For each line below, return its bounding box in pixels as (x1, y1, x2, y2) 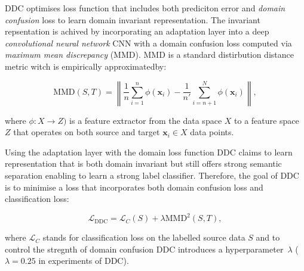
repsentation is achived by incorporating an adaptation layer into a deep (5, 25, 269, 38)
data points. (190, 126, 234, 138)
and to (256, 231, 280, 244)
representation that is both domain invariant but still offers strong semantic (5, 157, 282, 170)
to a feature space (234, 114, 299, 126)
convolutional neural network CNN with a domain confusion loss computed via (5, 36, 292, 49)
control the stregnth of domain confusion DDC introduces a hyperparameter (5, 242, 284, 255)
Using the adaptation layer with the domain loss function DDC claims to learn (5, 145, 293, 158)
